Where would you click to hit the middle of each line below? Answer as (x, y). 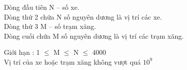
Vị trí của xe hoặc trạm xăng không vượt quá (72, 61)
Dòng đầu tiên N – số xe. (42, 7)
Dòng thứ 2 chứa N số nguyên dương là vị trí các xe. (83, 16)
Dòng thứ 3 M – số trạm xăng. (50, 26)
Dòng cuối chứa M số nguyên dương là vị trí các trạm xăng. (94, 35)
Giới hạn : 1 (22, 52)
